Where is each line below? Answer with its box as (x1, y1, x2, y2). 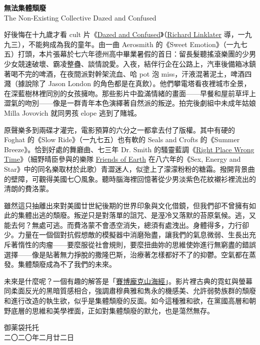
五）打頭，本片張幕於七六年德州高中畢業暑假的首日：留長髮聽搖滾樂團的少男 (4, 49, 256, 59)
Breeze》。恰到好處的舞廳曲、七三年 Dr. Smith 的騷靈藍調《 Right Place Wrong (4, 144, 254, 154)
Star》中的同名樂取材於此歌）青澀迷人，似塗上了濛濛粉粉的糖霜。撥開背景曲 (4, 163, 255, 174)
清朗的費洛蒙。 (4, 183, 53, 194)
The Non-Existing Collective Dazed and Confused (4, 12, 156, 23)
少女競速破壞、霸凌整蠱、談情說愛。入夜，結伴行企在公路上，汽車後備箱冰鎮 (4, 58, 256, 69)
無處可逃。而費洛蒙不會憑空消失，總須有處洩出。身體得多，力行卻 (31, 219, 249, 230)
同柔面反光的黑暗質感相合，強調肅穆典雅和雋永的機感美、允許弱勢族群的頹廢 (4, 285, 256, 296)
